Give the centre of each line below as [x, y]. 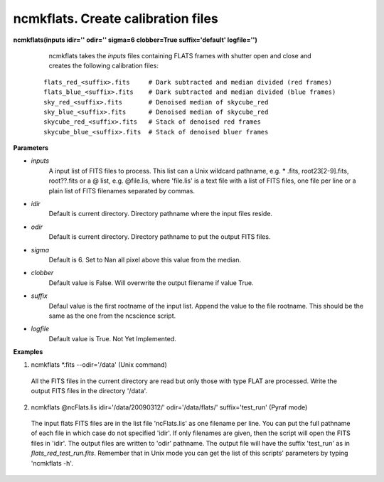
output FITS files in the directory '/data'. [89, 391]
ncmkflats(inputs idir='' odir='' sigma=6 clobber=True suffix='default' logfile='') [135, 40]
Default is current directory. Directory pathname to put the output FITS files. [160, 237]
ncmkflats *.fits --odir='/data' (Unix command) [99, 365]
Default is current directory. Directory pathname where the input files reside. [161, 214]
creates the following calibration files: [104, 66]
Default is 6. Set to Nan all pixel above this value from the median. [145, 259]
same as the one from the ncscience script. [112, 316]
